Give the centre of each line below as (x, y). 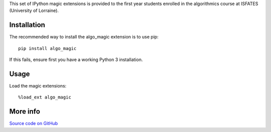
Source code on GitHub (34, 123)
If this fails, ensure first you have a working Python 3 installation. (76, 59)
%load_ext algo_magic (45, 97)
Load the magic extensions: (38, 85)
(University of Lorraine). (34, 10)
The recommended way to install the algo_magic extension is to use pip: (84, 37)
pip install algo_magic (47, 48)
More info (25, 112)
